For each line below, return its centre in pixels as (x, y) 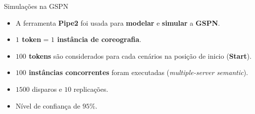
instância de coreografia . (99, 39)
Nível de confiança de (48, 105)
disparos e (47, 89)
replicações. (91, 89)
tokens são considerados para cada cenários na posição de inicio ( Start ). (140, 56)
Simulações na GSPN (36, 6)
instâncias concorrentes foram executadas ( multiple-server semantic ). (138, 72)
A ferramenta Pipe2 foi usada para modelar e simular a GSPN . (118, 22)
